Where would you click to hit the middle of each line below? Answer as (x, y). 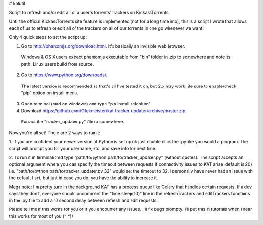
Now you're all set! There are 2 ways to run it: (55, 133)
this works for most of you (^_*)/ (41, 216)
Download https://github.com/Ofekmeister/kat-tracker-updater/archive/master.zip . (104, 111)
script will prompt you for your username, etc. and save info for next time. (83, 149)
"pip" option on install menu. (50, 93)
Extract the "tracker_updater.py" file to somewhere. (73, 122)
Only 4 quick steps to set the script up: (48, 37)
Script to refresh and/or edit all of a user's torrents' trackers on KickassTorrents (89, 13)
